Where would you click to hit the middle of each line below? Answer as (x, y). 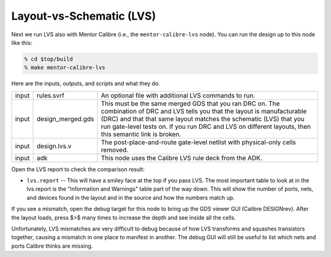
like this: (22, 42)
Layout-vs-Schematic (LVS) (84, 16)
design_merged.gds (66, 118)
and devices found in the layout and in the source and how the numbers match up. (131, 198)
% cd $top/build (49, 59)
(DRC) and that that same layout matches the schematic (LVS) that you (203, 118)
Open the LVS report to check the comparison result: (78, 169)
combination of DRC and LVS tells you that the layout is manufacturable (204, 111)
